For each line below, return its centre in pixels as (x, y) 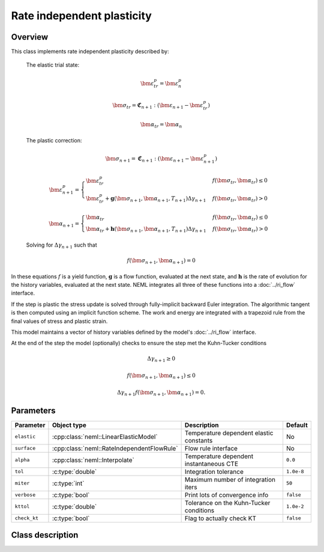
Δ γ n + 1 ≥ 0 (161, 360)
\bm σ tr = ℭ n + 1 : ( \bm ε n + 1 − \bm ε (158, 106)
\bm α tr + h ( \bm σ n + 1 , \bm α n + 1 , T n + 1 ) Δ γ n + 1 (146, 230)
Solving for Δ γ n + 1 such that (61, 245)
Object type (69, 425)
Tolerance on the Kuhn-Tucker (227, 503)
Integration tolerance (214, 471)
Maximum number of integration (230, 479)
